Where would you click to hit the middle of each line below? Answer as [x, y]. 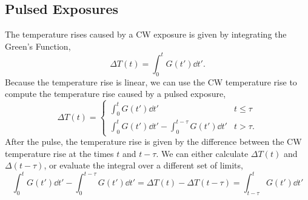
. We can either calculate [202, 153]
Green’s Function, [38, 46]
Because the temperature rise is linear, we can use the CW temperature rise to [151, 82]
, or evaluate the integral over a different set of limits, [143, 165]
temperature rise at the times [59, 153]
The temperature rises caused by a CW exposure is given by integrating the [146, 34]
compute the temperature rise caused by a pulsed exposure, [115, 94]
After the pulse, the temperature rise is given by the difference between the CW [153, 142]
